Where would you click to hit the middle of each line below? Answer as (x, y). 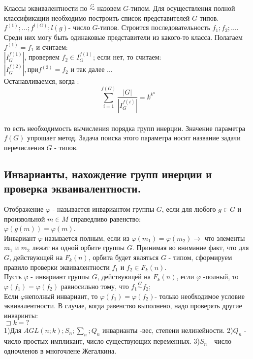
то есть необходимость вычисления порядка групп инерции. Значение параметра (125, 128)
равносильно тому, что (95, 286)
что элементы (225, 238)
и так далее (88, 69)
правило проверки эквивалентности (57, 267)
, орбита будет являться (124, 257)
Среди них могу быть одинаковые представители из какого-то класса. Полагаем (123, 37)
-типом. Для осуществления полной (182, 8)
